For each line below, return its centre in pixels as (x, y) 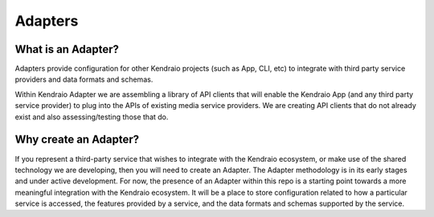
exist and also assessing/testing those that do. (92, 117)
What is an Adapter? (67, 49)
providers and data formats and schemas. (84, 79)
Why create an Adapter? (77, 140)
